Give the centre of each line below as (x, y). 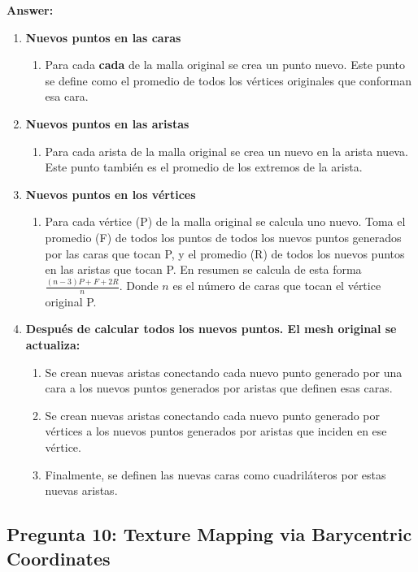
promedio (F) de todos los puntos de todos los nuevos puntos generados (223, 237)
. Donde (139, 286)
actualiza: (53, 345)
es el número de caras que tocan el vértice (277, 286)
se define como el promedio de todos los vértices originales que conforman (229, 80)
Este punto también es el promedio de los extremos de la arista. (204, 167)
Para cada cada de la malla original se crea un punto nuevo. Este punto (225, 65)
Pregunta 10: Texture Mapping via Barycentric (209, 534)
